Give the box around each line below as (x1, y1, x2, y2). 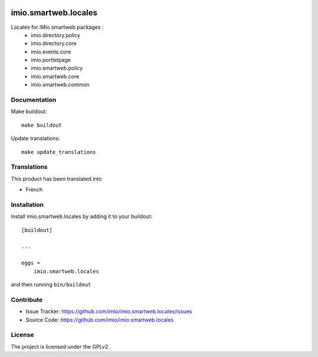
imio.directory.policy (31, 31, 81, 38)
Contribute (11, 295, 43, 303)
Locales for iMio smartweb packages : (11, 24, 104, 31)
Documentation (11, 96, 57, 104)
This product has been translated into (11, 175, 102, 182)
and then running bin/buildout (11, 280, 91, 288)
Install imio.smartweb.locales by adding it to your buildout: (11, 213, 153, 220)
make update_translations (21, 148, 97, 156)
